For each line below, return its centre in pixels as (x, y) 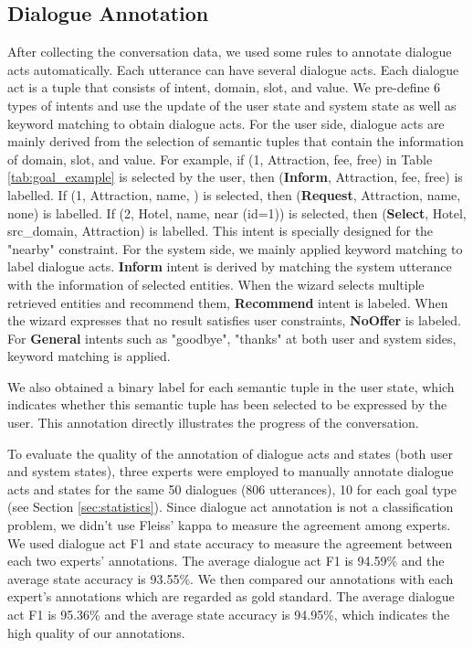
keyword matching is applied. (89, 356)
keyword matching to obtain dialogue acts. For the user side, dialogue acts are (226, 123)
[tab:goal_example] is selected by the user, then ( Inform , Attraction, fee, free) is (235, 177)
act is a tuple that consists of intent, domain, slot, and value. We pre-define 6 (224, 87)
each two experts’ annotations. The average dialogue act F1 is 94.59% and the (226, 561)
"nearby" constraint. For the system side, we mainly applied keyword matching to (235, 248)
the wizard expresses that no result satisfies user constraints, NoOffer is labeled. (234, 320)
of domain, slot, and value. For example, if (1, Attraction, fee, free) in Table (220, 159)
